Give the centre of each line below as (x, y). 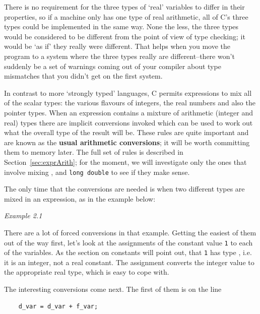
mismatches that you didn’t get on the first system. (83, 76)
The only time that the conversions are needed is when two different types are (124, 189)
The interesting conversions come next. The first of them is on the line (113, 289)
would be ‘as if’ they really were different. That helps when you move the (117, 46)
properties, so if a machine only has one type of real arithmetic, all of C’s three (126, 16)
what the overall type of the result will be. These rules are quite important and (126, 132)
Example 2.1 (23, 215)
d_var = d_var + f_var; (58, 306)
